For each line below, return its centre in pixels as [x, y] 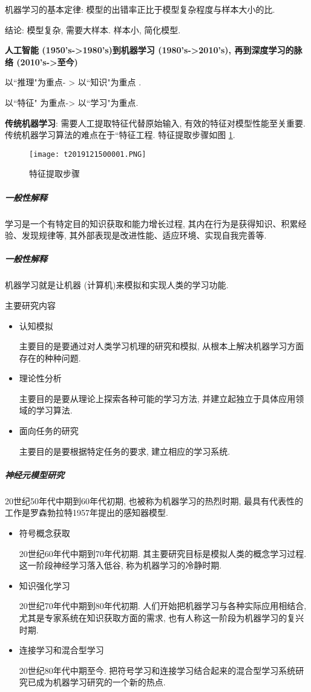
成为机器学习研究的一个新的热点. [101, 682]
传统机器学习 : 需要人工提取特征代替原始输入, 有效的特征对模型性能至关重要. [155, 123]
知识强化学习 [44, 585]
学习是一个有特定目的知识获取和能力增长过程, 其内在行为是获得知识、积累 [152, 223]
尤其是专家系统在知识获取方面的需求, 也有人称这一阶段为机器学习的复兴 [162, 617]
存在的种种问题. [50, 358]
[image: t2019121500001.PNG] [88, 154]
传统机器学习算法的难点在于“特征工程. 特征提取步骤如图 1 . [120, 135]
